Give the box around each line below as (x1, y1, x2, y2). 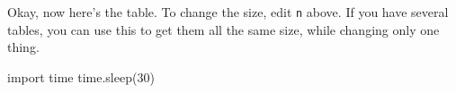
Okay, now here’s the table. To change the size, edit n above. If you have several (7, 3, 449, 21)
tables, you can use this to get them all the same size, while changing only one (7, 20, 440, 38)
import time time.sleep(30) (7, 67, 155, 86)
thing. (7, 38, 40, 56)
